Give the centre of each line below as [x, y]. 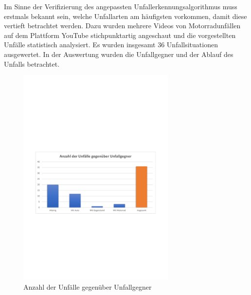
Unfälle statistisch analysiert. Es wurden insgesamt [80, 45]
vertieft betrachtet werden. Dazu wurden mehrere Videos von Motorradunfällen [122, 26]
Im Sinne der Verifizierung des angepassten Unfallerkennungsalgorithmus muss [121, 6]
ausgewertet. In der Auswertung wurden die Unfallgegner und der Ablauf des [119, 54]
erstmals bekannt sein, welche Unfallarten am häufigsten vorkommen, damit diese [125, 16]
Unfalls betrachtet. [32, 64]
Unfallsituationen [192, 45]
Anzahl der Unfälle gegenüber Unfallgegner [88, 286]
